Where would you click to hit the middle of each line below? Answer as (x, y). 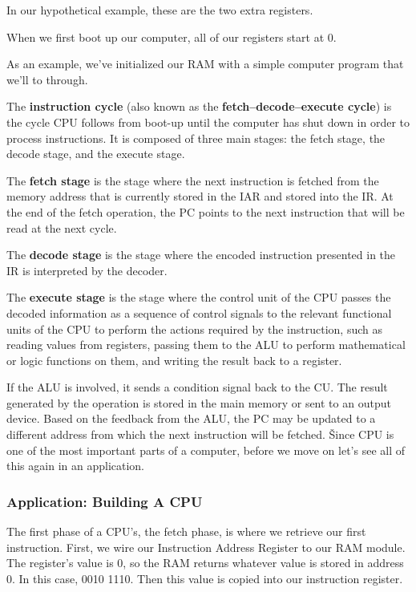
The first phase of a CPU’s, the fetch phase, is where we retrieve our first (186, 531)
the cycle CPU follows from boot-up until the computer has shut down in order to (208, 122)
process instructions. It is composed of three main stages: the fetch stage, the (196, 138)
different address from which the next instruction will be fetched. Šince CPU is (200, 434)
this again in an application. (76, 466)
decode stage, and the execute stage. (96, 154)
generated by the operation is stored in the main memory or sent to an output (199, 402)
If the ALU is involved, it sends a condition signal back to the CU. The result (197, 387)
